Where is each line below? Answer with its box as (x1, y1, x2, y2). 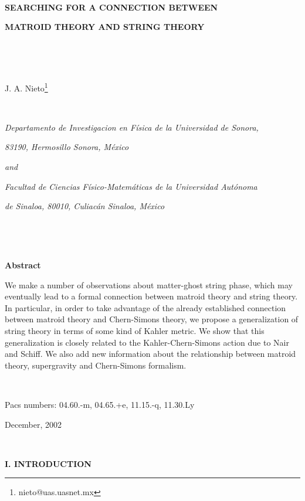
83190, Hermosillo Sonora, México (5, 141, 129, 153)
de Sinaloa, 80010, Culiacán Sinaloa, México (5, 200, 165, 212)
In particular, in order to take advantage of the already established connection (5, 301, 286, 313)
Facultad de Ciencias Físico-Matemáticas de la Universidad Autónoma (5, 180, 257, 192)
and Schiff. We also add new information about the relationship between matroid (5, 347, 296, 360)
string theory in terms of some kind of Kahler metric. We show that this (5, 324, 265, 336)
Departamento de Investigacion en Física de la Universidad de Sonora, (5, 121, 259, 133)
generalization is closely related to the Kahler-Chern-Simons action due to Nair (5, 336, 289, 348)
